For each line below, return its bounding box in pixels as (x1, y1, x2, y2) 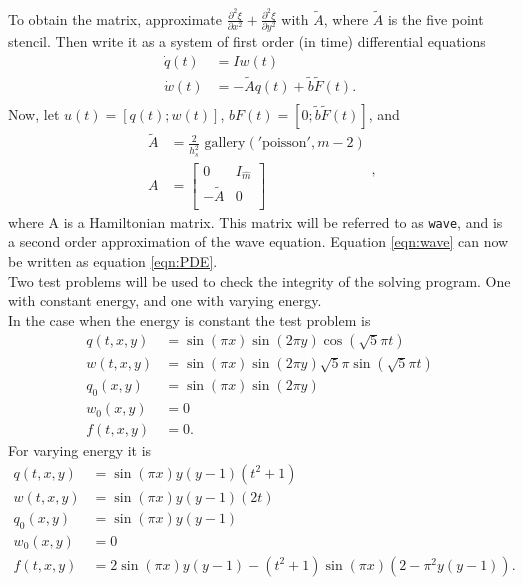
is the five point (387, 8, 484, 29)
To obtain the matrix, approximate (8, 8, 222, 29)
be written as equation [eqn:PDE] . (8, 250, 218, 271)
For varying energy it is (8, 440, 152, 461)
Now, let (8, 104, 60, 125)
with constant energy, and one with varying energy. (8, 290, 322, 311)
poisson (262, 136, 307, 151)
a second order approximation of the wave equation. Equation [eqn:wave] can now (8, 231, 509, 252)
